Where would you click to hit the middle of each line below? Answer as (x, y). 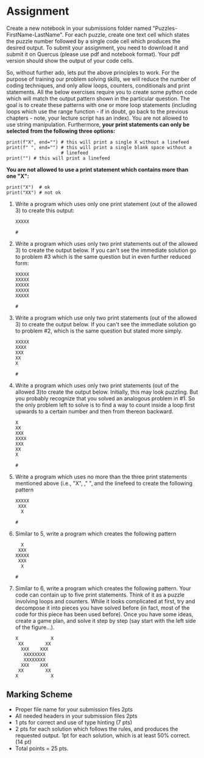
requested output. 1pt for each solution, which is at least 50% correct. (103, 735)
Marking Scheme (40, 695)
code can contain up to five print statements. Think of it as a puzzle (100, 595)
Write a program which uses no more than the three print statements (101, 477)
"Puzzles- (165, 28)
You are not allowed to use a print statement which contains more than (97, 169)
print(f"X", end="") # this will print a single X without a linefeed (98, 142)
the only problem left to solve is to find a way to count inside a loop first (105, 405)
